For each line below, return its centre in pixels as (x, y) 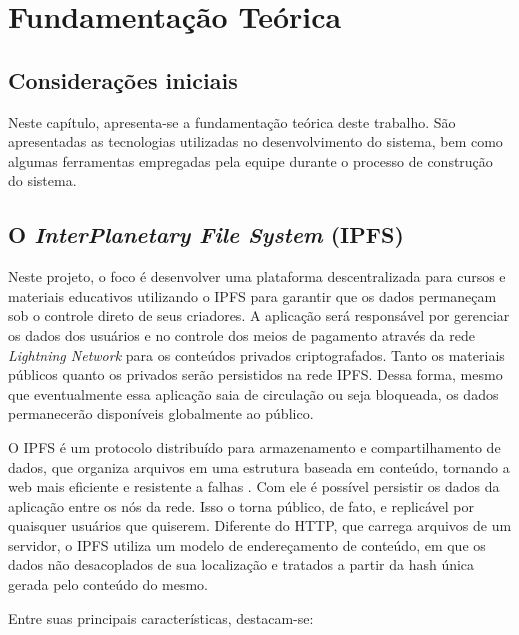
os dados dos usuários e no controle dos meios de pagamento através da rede (241, 334)
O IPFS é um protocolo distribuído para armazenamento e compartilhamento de (254, 446)
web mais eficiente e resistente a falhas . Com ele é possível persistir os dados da (254, 486)
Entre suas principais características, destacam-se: (161, 617)
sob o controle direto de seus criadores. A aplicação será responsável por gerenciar (259, 315)
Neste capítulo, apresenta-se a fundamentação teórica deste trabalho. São (232, 121)
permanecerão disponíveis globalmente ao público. (161, 413)
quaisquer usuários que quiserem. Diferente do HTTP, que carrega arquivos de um (260, 525)
